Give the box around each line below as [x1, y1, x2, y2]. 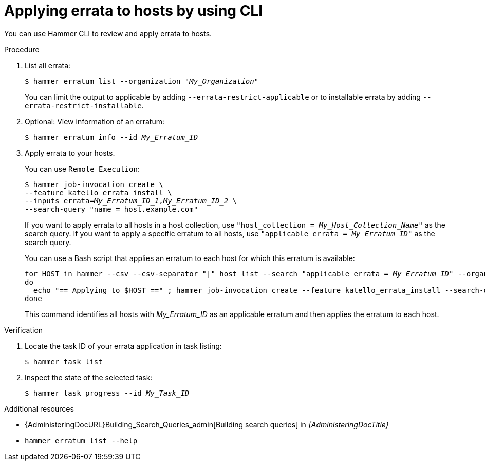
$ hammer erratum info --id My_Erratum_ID [25, 133, 198, 141]
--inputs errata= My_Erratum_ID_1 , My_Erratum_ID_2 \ [25, 196, 237, 205]
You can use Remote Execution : [25, 164, 140, 173]
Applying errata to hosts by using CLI [4, 2, 263, 20]
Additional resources [4, 404, 74, 413]
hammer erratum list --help [25, 436, 138, 445]
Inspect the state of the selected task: [25, 373, 153, 382]
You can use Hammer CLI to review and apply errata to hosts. [4, 29, 212, 38]
